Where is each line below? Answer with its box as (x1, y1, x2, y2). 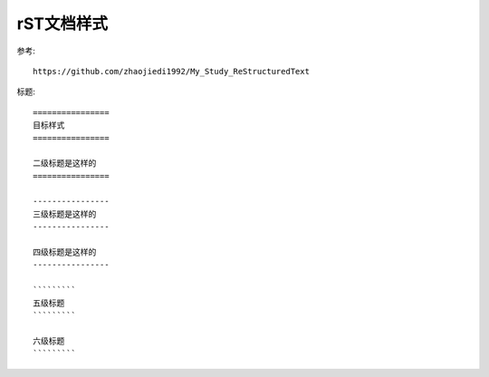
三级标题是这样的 (33, 208, 97, 219)
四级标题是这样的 (33, 247, 97, 257)
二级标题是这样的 (33, 159, 97, 169)
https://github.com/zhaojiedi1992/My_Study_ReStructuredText (33, 66, 310, 76)
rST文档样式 (16, 14, 109, 34)
